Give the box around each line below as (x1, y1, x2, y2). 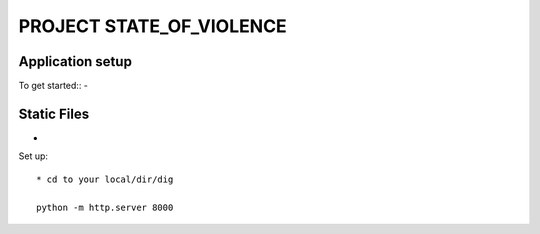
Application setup (18, 53, 132, 70)
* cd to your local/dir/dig (36, 173, 174, 185)
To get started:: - (18, 80, 89, 92)
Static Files (18, 105, 90, 122)
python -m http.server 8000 (36, 201, 174, 213)
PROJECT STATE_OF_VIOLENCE (18, 15, 287, 37)
